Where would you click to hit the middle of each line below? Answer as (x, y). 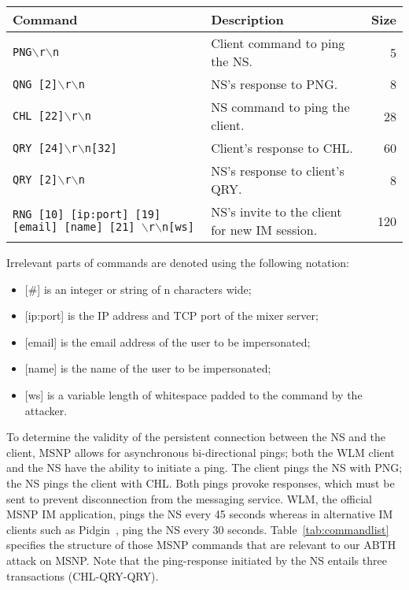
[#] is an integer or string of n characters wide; (138, 289)
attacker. (46, 410)
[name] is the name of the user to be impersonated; (148, 368)
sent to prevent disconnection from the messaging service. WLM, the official (189, 498)
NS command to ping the (280, 107)
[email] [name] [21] (74, 227)
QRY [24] (39, 148)
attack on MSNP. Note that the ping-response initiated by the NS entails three (197, 560)
